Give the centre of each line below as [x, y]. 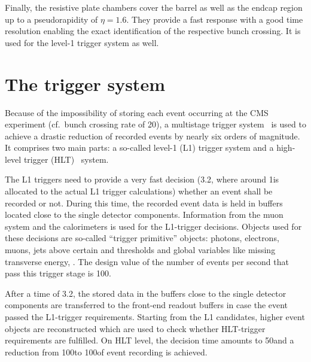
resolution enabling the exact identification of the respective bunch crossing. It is [153, 31]
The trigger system [85, 83]
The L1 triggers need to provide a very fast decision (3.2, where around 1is [142, 179]
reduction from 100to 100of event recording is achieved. [106, 352]
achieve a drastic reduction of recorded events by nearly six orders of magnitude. [153, 136]
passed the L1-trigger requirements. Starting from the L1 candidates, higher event [155, 317]
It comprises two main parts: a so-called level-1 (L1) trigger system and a [139, 147]
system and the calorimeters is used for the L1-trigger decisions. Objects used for [153, 226]
